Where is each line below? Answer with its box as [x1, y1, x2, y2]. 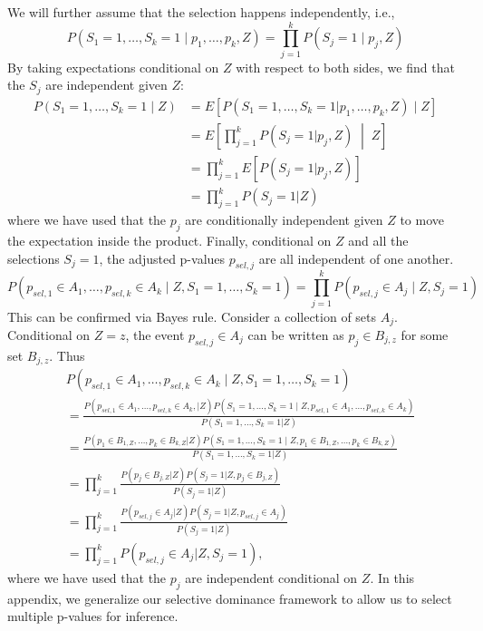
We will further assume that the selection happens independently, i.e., [7, 3, 395, 21]
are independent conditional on [185, 568, 358, 587]
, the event [125, 325, 185, 344]
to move [400, 210, 445, 229]
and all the [348, 230, 409, 249]
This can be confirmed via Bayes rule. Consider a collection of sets [7, 306, 377, 325]
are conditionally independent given [185, 210, 383, 229]
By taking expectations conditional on [7, 57, 219, 76]
